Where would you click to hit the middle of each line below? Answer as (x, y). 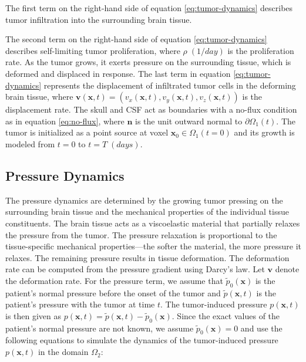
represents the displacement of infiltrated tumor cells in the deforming (170, 85)
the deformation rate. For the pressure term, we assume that (114, 280)
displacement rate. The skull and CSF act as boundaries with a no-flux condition (151, 109)
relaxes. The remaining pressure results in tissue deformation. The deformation (147, 257)
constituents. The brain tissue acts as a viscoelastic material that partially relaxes (153, 223)
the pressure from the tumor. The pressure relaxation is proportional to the (141, 234)
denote (287, 269)
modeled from (30, 143)
